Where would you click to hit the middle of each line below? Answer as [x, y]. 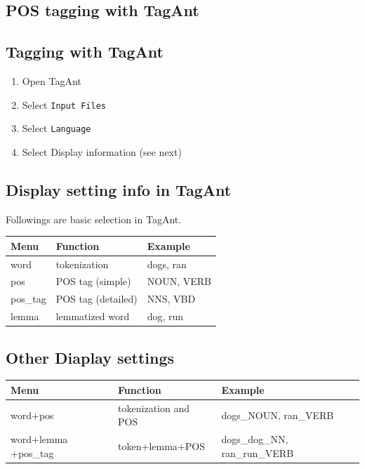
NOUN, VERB [179, 281]
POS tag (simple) [93, 281]
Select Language [57, 128]
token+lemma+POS [161, 446]
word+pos [32, 415]
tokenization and [154, 408]
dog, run [165, 316]
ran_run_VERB [258, 453]
